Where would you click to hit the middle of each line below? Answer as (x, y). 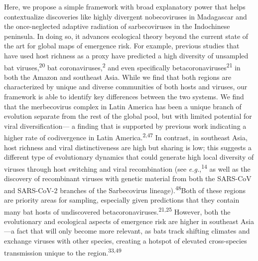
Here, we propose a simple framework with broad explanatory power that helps (125, 6)
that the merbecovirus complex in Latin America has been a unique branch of (123, 106)
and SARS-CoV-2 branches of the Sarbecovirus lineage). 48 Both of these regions (125, 189)
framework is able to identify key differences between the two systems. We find (124, 96)
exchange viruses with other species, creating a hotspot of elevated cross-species (126, 240)
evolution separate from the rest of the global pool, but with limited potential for (128, 116)
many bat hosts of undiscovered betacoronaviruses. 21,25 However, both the (117, 211)
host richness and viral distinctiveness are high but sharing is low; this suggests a (128, 147)
